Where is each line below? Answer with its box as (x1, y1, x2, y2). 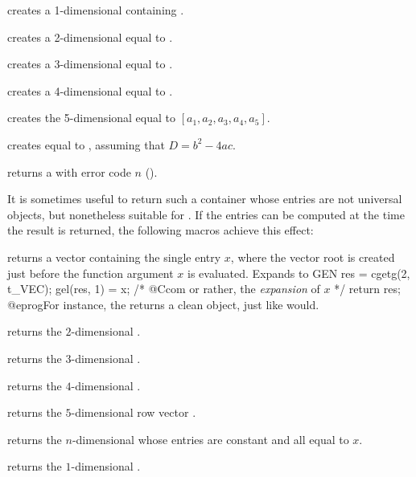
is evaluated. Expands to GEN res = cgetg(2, (187, 264, 410, 281)
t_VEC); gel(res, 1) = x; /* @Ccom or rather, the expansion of (7, 280, 320, 297)
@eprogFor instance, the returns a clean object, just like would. (7, 296, 319, 312)
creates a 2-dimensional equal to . (7, 28, 173, 45)
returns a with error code (7, 163, 131, 180)
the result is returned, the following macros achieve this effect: (7, 222, 314, 238)
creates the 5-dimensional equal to (7, 109, 176, 126)
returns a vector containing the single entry (7, 248, 221, 265)
